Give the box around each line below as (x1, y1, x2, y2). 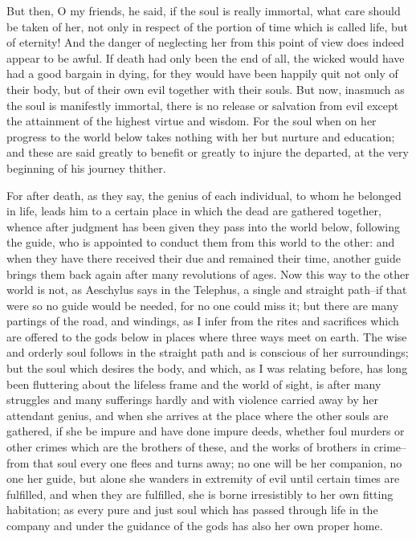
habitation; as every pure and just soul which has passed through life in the (6, 501, 378, 518)
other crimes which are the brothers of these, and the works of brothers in (6, 439, 370, 455)
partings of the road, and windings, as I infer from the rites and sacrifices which (6, 312, 399, 329)
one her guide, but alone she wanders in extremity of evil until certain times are (6, 470, 400, 487)
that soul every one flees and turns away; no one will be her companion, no (33, 454, 402, 471)
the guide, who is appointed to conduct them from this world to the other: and (6, 234, 395, 251)
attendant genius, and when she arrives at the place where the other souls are (6, 406, 389, 423)
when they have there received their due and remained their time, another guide (6, 249, 402, 266)
